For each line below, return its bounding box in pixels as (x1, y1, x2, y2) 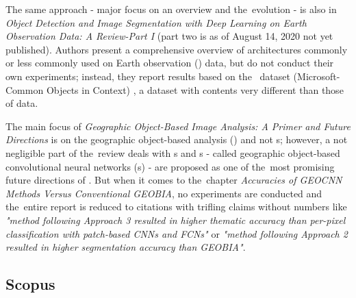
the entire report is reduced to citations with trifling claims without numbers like (5, 199, 347, 214)
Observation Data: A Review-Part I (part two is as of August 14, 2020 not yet (5, 29, 333, 43)
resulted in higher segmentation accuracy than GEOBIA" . (5, 240, 246, 254)
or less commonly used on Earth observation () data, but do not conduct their (5, 55, 334, 70)
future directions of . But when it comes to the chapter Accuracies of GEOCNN (5, 173, 342, 187)
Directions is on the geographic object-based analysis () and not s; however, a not (5, 132, 348, 147)
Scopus (5, 273, 55, 295)
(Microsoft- (293, 69, 340, 83)
